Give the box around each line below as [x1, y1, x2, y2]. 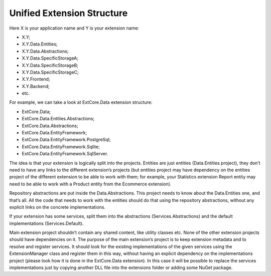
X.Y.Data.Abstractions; [22, 48, 69, 54]
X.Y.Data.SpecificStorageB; [22, 62, 79, 68]
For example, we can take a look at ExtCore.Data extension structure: [9, 99, 153, 105]
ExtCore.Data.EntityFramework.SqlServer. [22, 151, 108, 157]
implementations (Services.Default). [9, 220, 84, 226]
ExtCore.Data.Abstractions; [22, 123, 78, 129]
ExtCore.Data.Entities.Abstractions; [22, 116, 95, 122]
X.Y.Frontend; [22, 76, 50, 82]
